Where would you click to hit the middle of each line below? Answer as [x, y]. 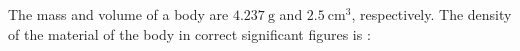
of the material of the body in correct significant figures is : [189, 33]
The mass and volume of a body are [118, 14]
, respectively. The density [431, 14]
